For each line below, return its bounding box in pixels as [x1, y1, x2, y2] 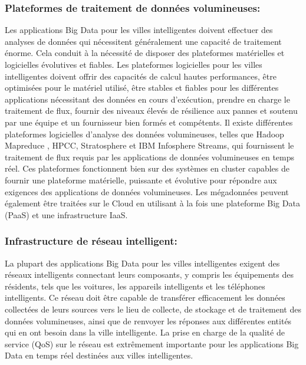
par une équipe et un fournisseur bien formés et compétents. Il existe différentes [5, 116, 293, 128]
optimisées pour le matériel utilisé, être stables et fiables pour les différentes [5, 81, 279, 94]
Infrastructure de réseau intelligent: [5, 234, 177, 248]
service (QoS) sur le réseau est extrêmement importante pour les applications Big [5, 337, 299, 350]
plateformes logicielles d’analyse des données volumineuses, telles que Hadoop [5, 127, 284, 140]
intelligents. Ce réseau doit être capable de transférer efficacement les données [5, 291, 285, 304]
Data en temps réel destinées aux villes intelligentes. [5, 349, 193, 361]
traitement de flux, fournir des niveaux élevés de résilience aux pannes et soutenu [5, 104, 298, 117]
